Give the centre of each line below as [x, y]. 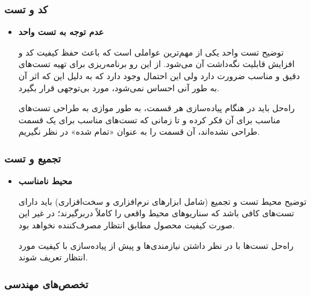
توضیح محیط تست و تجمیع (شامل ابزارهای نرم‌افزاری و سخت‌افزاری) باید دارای [162, 201]
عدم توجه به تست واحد [61, 32]
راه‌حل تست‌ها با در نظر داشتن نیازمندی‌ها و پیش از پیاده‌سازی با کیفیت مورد [156, 245]
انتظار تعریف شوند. [53, 257]
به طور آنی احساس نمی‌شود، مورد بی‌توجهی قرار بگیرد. [119, 87]
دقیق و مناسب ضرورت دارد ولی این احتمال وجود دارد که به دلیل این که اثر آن [159, 76]
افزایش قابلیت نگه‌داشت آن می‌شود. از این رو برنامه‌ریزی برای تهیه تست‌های [156, 64]
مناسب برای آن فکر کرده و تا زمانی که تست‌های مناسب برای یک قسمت [149, 119]
